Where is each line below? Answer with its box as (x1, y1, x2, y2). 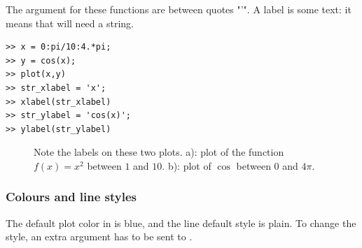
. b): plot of (162, 158, 211, 173)
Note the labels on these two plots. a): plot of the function (34, 145, 284, 159)
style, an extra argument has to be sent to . (6, 229, 193, 244)
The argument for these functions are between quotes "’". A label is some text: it (6, 2, 351, 16)
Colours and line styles (6, 188, 137, 205)
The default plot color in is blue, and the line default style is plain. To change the (6, 215, 356, 230)
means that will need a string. (6, 15, 134, 30)
